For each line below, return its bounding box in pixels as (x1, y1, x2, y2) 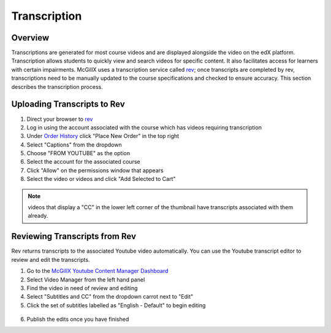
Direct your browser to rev (26, 115, 93, 123)
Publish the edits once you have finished (26, 316, 129, 323)
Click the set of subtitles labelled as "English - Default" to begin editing (26, 301, 206, 309)
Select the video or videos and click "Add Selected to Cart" (26, 175, 176, 183)
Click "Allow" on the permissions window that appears (26, 166, 164, 174)
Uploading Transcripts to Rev (11, 99, 125, 110)
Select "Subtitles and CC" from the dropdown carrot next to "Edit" (26, 293, 194, 300)
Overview (11, 33, 50, 43)
